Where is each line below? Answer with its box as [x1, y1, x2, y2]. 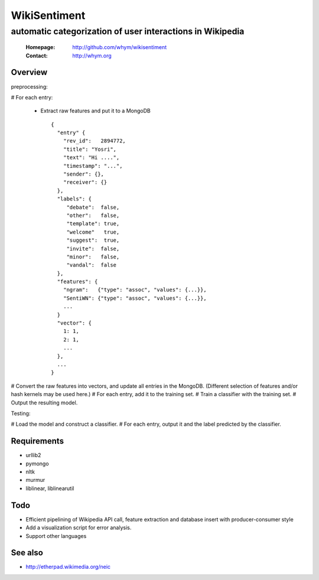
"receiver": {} [63, 179, 108, 186]
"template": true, [66, 221, 120, 227]
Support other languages [25, 532, 87, 539]
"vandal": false [66, 262, 117, 268]
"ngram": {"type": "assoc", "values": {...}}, [63, 287, 207, 293]
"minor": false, [66, 253, 120, 260]
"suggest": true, [66, 237, 120, 244]
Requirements [11, 436, 64, 446]
